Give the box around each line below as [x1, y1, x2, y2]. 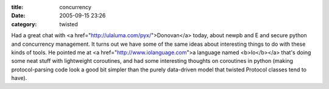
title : [11, 4, 24, 10]
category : [11, 20, 37, 27]
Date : [11, 12, 26, 20]
